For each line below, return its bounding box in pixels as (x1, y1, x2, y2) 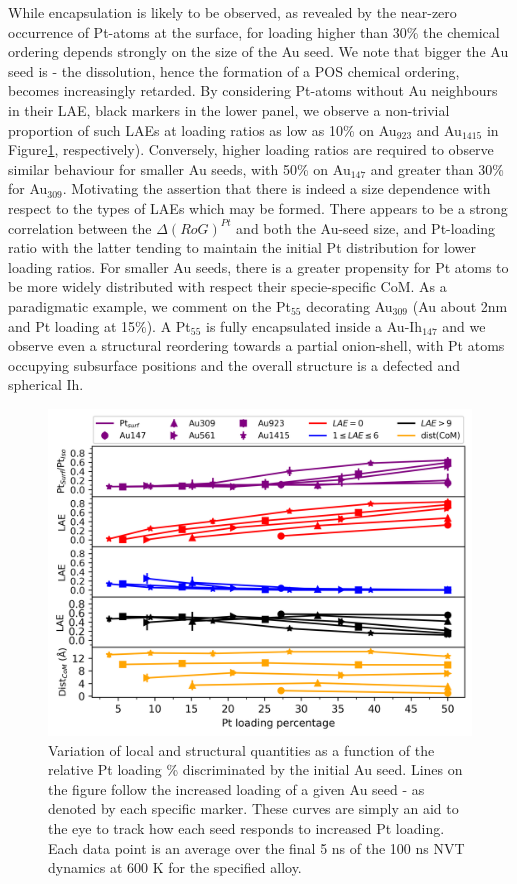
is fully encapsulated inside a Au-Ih (206, 315, 423, 336)
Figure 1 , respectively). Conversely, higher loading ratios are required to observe (8, 139, 494, 160)
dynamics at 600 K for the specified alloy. (48, 857, 302, 878)
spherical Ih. (8, 374, 84, 395)
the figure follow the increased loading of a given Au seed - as (48, 778, 425, 799)
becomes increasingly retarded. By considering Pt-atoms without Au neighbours (8, 80, 498, 101)
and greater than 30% (370, 158, 504, 179)
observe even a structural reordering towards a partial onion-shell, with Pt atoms (8, 335, 505, 356)
